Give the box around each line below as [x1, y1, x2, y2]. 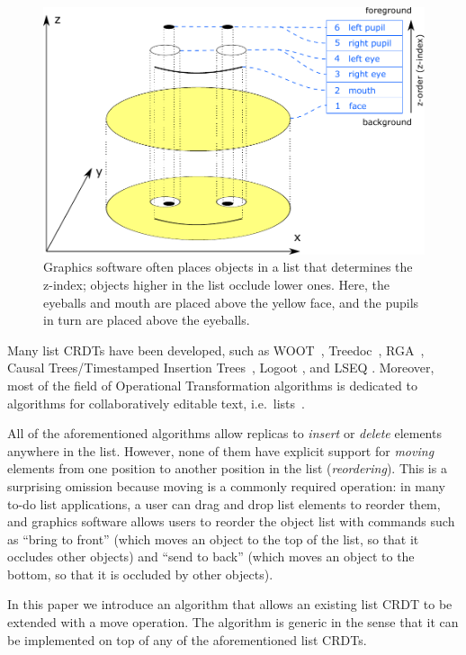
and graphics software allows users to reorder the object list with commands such [7, 512, 455, 531]
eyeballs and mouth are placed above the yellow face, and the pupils [43, 292, 419, 311]
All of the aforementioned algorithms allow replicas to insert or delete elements [7, 424, 442, 443]
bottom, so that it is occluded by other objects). [7, 564, 273, 583]
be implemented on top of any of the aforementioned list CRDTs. [7, 630, 367, 649]
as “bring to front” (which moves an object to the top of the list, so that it [7, 529, 419, 548]
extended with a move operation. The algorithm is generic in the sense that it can [7, 613, 459, 632]
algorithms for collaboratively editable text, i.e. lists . [7, 393, 305, 412]
